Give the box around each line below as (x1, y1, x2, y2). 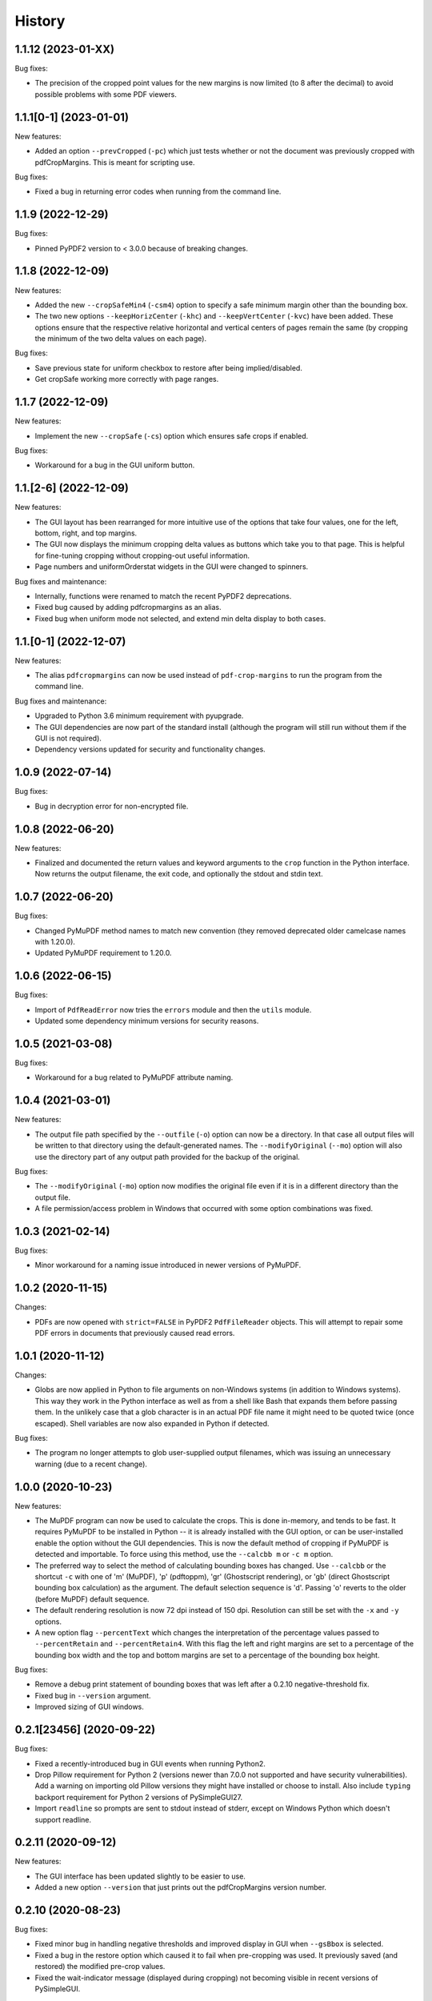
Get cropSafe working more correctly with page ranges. (34, 375, 219, 384)
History (14, 12, 66, 30)
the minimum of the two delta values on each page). (34, 334, 207, 343)
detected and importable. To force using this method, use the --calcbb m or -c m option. (34, 1550, 334, 1559)
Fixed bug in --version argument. (34, 1690, 151, 1700)
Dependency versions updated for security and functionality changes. (34, 744, 266, 754)
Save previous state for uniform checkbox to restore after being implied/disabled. (34, 363, 303, 372)
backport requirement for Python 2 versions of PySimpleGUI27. (34, 1792, 243, 1802)
